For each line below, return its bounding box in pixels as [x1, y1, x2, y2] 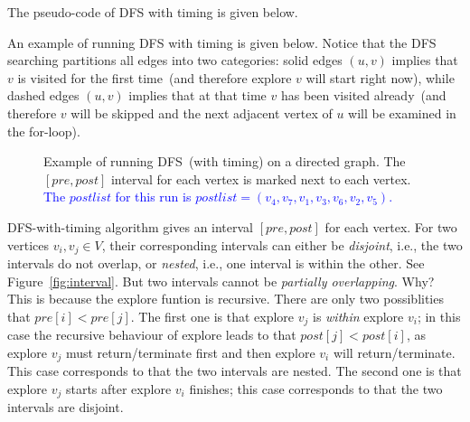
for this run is [115, 187, 192, 206]
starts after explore [65, 379, 172, 398]
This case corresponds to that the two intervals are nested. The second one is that [7, 361, 462, 380]
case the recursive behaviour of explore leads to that [7, 325, 296, 344]
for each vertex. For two [324, 217, 457, 236]
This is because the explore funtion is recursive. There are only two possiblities [7, 289, 444, 308]
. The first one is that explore [130, 306, 295, 325]
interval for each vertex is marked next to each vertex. [110, 169, 411, 188]
